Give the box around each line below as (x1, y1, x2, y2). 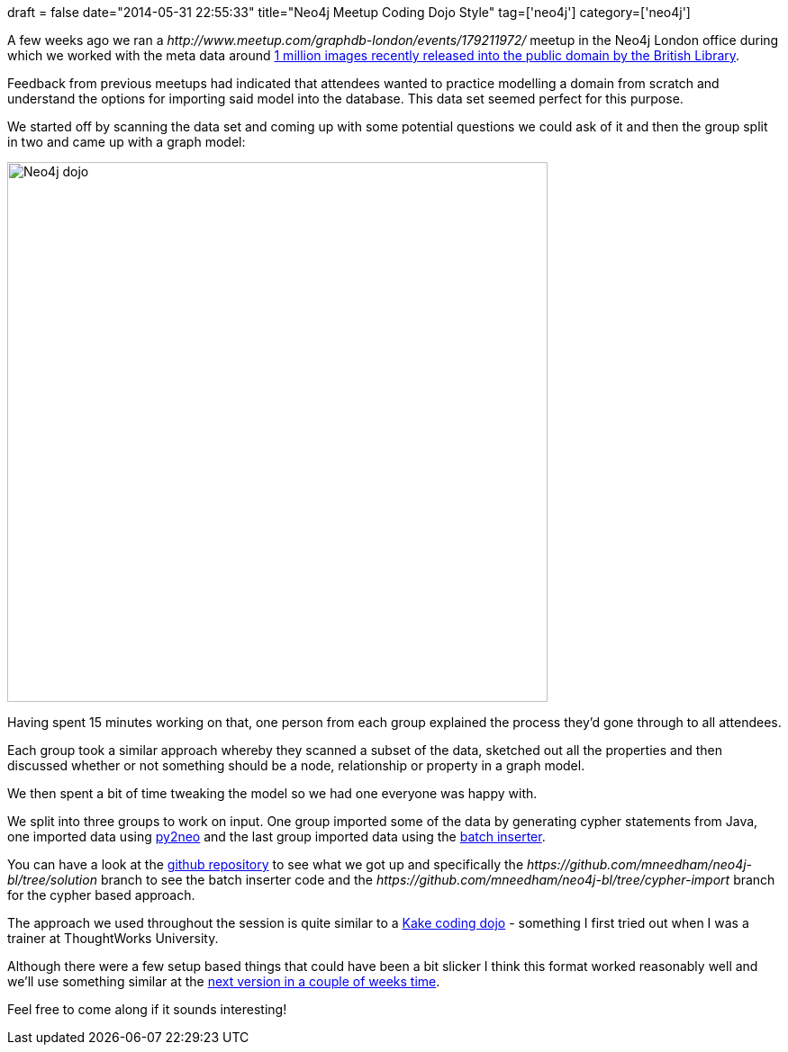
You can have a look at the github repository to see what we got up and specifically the (7, 857, 524, 872)
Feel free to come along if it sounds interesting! (7, 1002, 287, 1017)
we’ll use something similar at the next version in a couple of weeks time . (7, 974, 440, 989)
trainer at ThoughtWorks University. (7, 931, 219, 946)
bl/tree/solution (7, 872, 97, 887)
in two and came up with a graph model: (7, 134, 246, 149)
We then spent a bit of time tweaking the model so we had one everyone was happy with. (7, 786, 538, 801)
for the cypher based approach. (7, 887, 195, 903)
